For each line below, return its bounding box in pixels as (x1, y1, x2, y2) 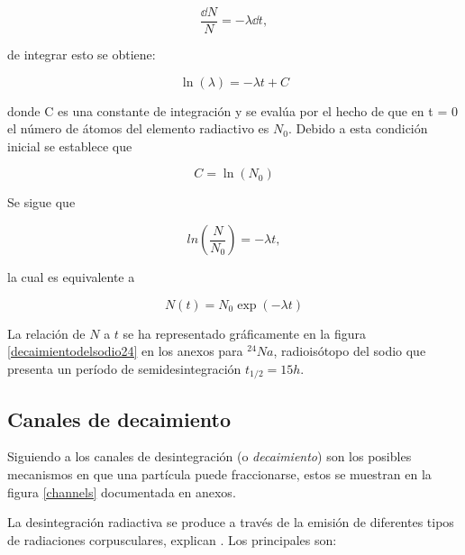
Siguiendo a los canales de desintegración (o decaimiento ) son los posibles (7, 447, 412, 466)
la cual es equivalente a (7, 268, 135, 287)
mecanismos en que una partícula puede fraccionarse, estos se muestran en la (7, 465, 432, 484)
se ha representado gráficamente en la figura (123, 323, 366, 342)
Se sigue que (7, 193, 76, 212)
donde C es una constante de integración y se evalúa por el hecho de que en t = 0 (7, 101, 458, 120)
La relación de (7, 323, 86, 342)
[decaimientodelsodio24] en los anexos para (7, 341, 243, 360)
